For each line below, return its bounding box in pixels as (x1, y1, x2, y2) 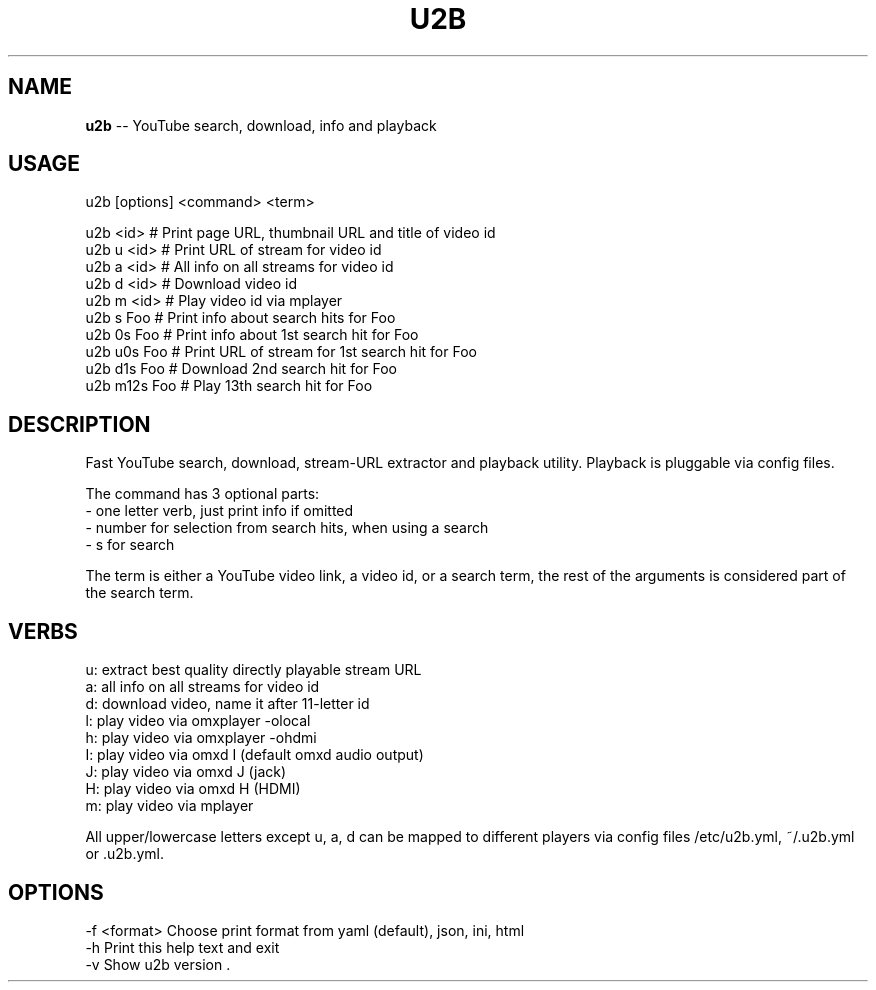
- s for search (85, 536, 175, 554)
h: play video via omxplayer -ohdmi (85, 729, 317, 747)
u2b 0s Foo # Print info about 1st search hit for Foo (85, 326, 419, 344)
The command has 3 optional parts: (85, 485, 320, 503)
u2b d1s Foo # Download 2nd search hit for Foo (85, 360, 397, 378)
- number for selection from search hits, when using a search (85, 519, 489, 537)
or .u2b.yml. (85, 845, 165, 863)
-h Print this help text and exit (85, 938, 280, 956)
